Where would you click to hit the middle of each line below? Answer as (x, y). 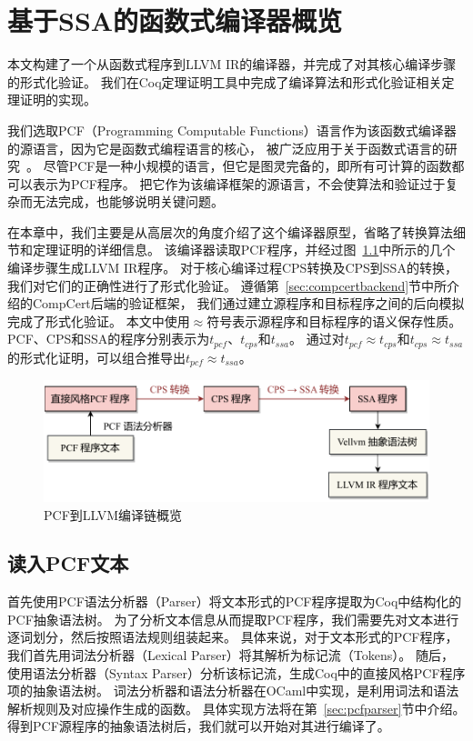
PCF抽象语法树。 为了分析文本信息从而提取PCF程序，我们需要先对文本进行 (233, 619)
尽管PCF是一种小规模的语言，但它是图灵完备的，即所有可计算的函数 (247, 166)
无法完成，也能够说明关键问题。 (128, 201)
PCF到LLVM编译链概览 (113, 514)
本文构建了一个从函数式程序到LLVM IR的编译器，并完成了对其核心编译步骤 (232, 64)
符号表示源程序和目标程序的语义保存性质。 (334, 320)
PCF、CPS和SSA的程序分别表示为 (109, 339)
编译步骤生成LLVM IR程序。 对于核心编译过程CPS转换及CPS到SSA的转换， (232, 268)
